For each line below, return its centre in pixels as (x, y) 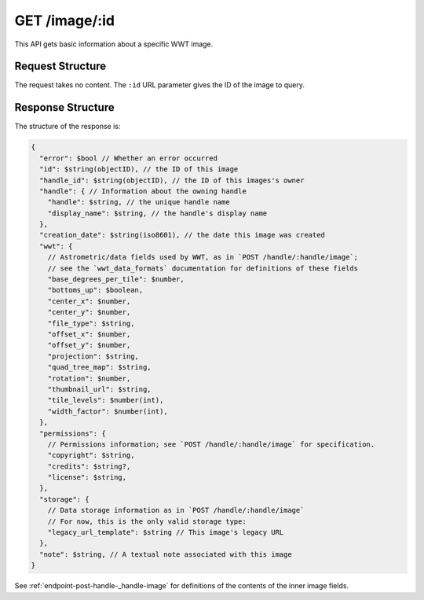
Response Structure (64, 107)
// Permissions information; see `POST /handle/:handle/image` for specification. (211, 444)
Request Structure (60, 66)
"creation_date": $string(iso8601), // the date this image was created (183, 235)
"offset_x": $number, (89, 334)
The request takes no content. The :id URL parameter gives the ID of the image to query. (160, 85)
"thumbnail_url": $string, (100, 389)
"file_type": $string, (91, 323)
